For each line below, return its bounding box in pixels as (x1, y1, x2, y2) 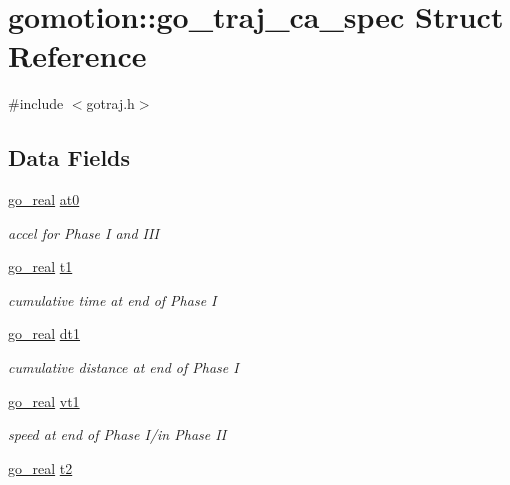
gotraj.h (86, 93, 135, 114)
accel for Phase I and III (8, 222, 159, 243)
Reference (8, 35, 147, 76)
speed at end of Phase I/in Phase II (8, 424, 227, 445)
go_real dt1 (8, 323, 81, 344)
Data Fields (8, 142, 131, 173)
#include (8, 93, 64, 114)
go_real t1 (8, 256, 73, 277)
